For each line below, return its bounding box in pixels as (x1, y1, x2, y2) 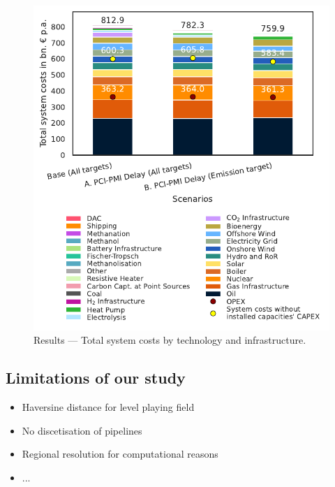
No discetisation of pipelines (22, 423, 142, 437)
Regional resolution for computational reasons (22, 446, 218, 461)
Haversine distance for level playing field (22, 400, 195, 414)
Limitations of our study (6, 367, 186, 388)
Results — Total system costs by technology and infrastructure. (33, 333, 306, 347)
